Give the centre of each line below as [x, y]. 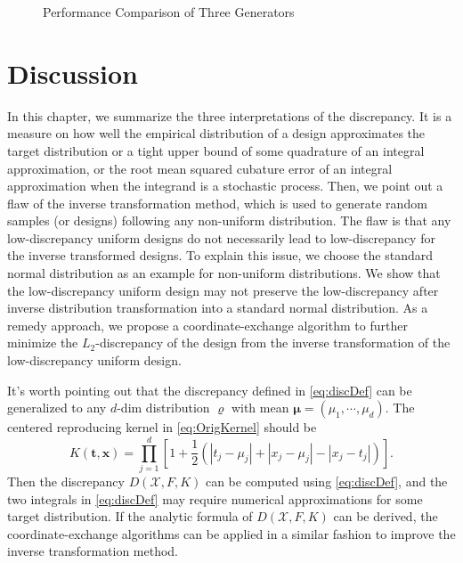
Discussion [73, 73]
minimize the [43, 343]
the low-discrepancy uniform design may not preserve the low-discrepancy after [223, 290]
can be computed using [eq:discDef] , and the [326, 481]
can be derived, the [386, 516]
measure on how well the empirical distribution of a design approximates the [216, 133]
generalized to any [57, 408]
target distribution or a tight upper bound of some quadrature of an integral [216, 150]
